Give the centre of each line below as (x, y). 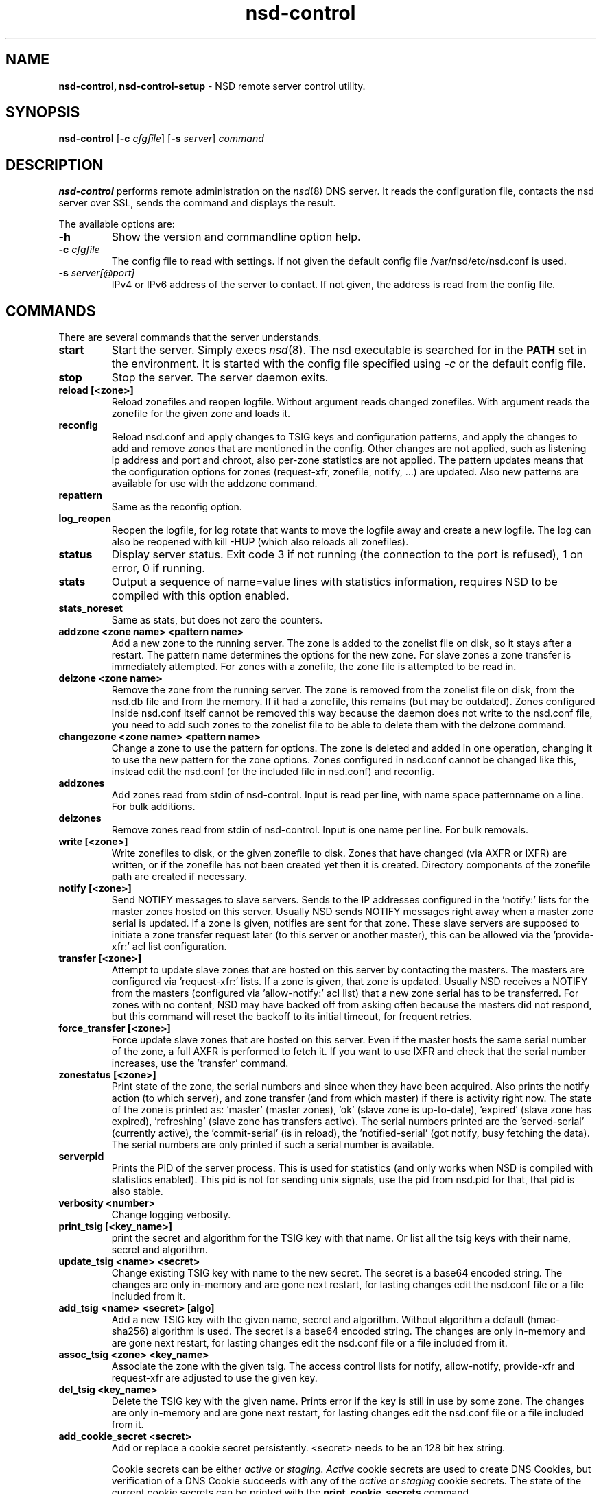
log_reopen (85, 519)
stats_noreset (91, 608)
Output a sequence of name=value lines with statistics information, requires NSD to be (334, 582)
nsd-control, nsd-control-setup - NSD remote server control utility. (212, 86)
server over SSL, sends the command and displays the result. (197, 203)
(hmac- (544, 1320)
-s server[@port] (97, 273)
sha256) (130, 1331)
